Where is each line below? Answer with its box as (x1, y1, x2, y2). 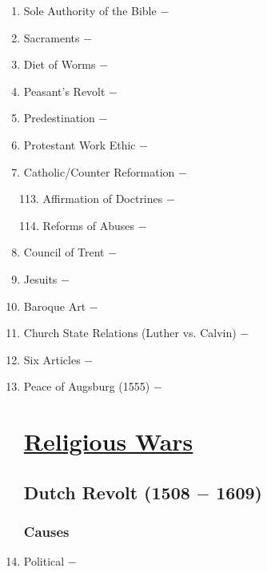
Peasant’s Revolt (23, 82, 106, 99)
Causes (23, 521, 70, 541)
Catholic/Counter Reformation (23, 163, 175, 180)
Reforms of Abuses (42, 216, 134, 233)
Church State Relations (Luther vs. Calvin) (23, 324, 237, 341)
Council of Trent (23, 244, 105, 260)
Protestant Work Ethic (23, 136, 136, 153)
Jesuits (23, 270, 58, 287)
